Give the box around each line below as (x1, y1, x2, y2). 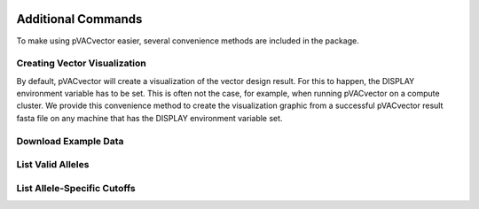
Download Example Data (16, 135, 124, 147)
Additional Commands (16, 12, 143, 27)
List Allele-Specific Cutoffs (16, 182, 137, 194)
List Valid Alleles (16, 159, 90, 171)
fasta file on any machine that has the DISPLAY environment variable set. (16, 112, 283, 123)
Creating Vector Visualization (16, 58, 146, 70)
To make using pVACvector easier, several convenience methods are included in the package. (16, 35, 359, 46)
